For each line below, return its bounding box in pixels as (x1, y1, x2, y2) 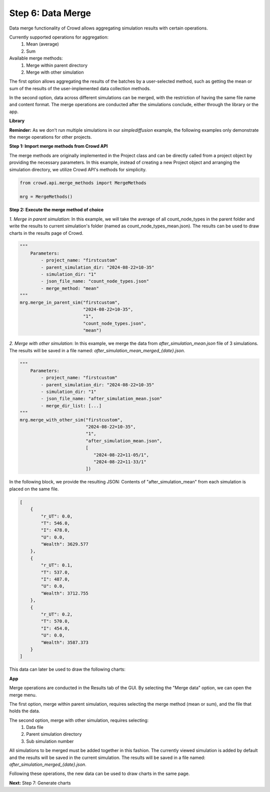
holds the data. (9, 708, 40, 714)
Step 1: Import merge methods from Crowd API (9, 143, 108, 149)
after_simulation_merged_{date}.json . (9, 761, 87, 767)
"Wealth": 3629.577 (40, 542, 88, 547)
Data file (26, 724, 43, 730)
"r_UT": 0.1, (40, 563, 73, 568)
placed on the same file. (9, 486, 59, 492)
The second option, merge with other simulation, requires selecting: (9, 717, 149, 723)
